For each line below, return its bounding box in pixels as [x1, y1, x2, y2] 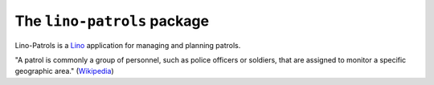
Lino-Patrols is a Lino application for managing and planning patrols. [14, 40, 241, 50]
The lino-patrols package [14, 12, 209, 30]
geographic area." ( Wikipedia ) [14, 67, 114, 76]
